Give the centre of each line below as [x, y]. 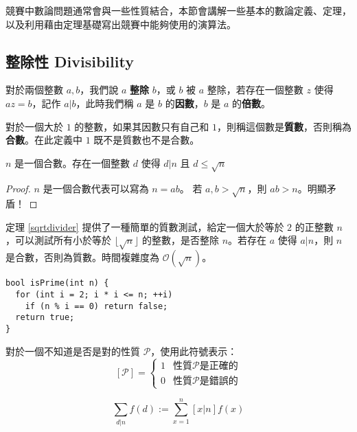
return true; [45, 318]
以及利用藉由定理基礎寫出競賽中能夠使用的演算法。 [121, 24]
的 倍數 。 [252, 103]
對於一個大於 [34, 126]
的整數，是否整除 [180, 240]
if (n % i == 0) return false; [96, 306]
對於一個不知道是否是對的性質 [73, 351]
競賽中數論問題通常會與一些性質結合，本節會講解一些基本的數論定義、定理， [178, 10]
